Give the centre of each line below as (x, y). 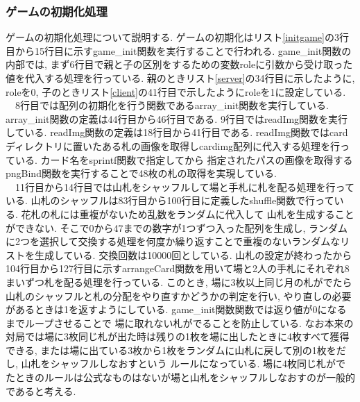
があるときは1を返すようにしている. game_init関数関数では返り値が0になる (176, 309)
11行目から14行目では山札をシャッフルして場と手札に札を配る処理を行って (185, 186)
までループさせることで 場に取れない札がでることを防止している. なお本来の (180, 323)
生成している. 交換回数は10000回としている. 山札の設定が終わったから (193, 254)
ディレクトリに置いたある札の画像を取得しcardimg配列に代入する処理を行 (173, 145)
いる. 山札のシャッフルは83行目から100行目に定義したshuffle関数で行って (170, 200)
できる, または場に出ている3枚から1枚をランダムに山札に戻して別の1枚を (171, 350)
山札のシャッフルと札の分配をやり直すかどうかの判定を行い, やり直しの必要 (179, 295)
